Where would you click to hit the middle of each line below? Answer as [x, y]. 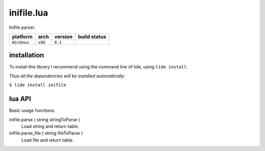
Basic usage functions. [32, 110]
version [64, 37]
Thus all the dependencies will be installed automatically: [67, 76]
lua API [20, 99]
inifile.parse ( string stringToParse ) [45, 119]
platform [22, 37]
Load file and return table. [47, 140]
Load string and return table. [50, 126]
